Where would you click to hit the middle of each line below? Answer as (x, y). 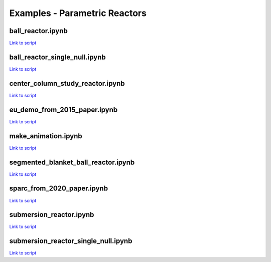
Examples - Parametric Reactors (78, 13)
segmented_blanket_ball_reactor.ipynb (72, 162)
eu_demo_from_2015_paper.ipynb (63, 109)
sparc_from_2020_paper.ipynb (58, 189)
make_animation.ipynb (46, 136)
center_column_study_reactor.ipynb (67, 83)
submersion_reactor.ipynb (52, 215)
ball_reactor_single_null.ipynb (58, 57)
